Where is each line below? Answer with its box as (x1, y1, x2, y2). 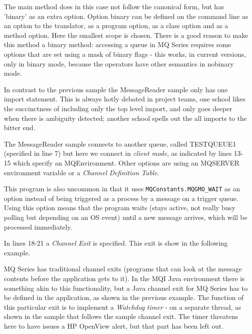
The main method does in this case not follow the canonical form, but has (4, 1, 224, 11)
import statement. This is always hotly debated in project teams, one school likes (4, 94, 246, 104)
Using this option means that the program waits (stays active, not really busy (4, 202, 235, 213)
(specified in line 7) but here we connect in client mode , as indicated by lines (4, 148, 232, 158)
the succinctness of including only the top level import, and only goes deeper (4, 103, 233, 113)
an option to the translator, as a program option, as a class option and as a (4, 20, 228, 31)
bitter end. (4, 122, 35, 133)
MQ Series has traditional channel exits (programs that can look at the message (4, 264, 242, 274)
